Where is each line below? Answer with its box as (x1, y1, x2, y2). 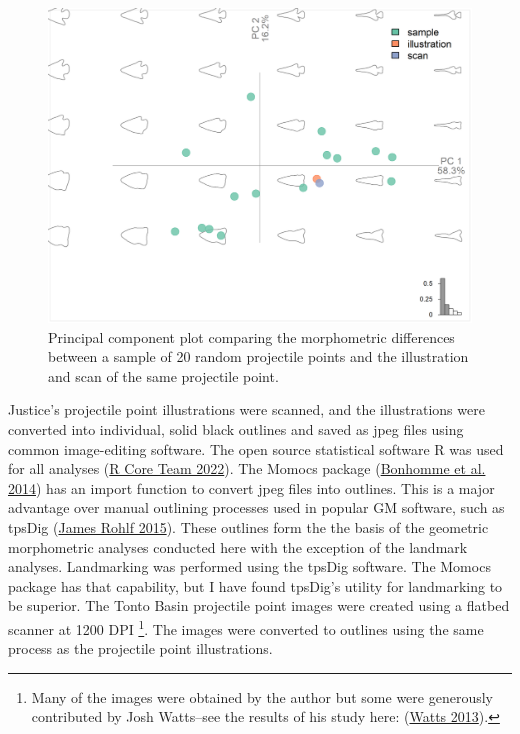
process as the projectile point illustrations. (8, 638, 273, 659)
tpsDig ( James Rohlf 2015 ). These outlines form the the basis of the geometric (8, 517, 489, 538)
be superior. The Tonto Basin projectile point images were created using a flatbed (8, 595, 510, 616)
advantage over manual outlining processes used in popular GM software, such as (8, 497, 505, 518)
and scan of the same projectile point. (48, 365, 279, 386)
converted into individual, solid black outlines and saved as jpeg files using (8, 419, 464, 440)
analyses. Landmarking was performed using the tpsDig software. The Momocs (8, 556, 491, 577)
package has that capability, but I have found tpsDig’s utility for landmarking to (8, 575, 503, 596)
